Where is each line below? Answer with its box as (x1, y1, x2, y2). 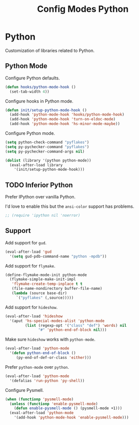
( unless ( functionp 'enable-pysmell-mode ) (9, 401, 98, 406)
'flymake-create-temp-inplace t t (11, 281, 83, 287)
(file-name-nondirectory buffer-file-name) (11, 286, 103, 291)
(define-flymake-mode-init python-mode (5, 272, 87, 277)
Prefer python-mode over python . (5, 364, 69, 370)
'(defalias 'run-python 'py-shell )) (9, 378, 85, 383)
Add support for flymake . (5, 263, 56, 269)
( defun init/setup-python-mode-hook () (5, 108, 87, 113)
